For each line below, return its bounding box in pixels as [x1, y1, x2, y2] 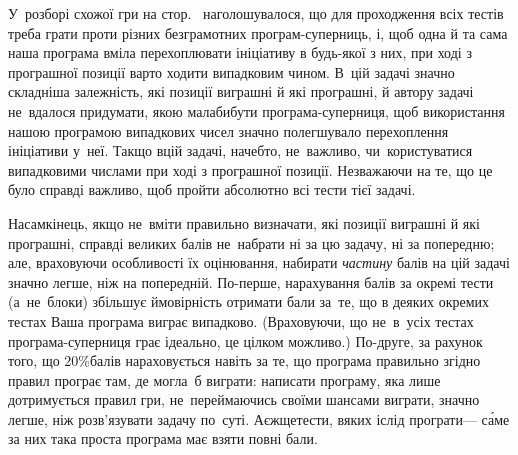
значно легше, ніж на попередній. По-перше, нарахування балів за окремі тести [8, 271, 494, 292]
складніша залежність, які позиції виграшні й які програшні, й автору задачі [8, 81, 474, 102]
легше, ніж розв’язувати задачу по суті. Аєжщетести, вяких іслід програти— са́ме [8, 408, 510, 429]
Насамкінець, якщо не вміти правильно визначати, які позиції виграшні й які [8, 212, 480, 233]
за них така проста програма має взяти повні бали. [8, 428, 318, 449]
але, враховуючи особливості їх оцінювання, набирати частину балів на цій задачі [8, 252, 510, 273]
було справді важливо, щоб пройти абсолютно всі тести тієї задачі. [8, 179, 416, 200]
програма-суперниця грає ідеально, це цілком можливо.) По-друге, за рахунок [8, 330, 483, 351]
